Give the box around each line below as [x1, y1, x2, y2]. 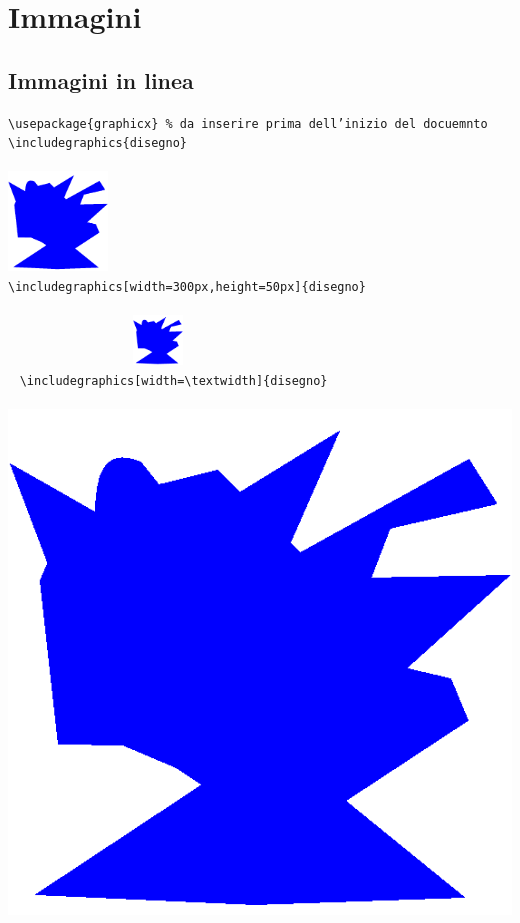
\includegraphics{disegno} [8, 136, 187, 151]
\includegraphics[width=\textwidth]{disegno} [19, 373, 328, 388]
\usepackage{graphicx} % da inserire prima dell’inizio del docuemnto [8, 116, 488, 131]
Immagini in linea [8, 64, 194, 95]
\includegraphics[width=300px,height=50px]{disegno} [8, 280, 366, 295]
